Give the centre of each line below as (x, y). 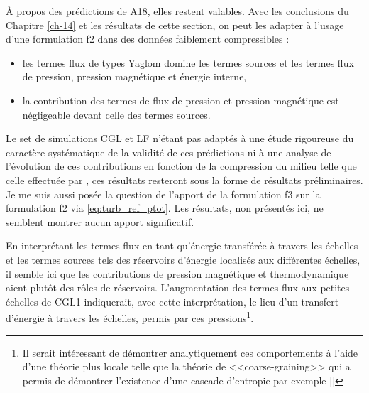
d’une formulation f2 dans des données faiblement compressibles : (148, 39)
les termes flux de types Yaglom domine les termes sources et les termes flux (188, 62)
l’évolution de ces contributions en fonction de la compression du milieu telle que (181, 166)
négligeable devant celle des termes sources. (116, 114)
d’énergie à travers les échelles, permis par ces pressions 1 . (130, 317)
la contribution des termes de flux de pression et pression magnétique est (181, 100)
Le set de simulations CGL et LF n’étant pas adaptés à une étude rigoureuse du (180, 138)
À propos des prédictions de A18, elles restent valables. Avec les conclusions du (177, 11)
